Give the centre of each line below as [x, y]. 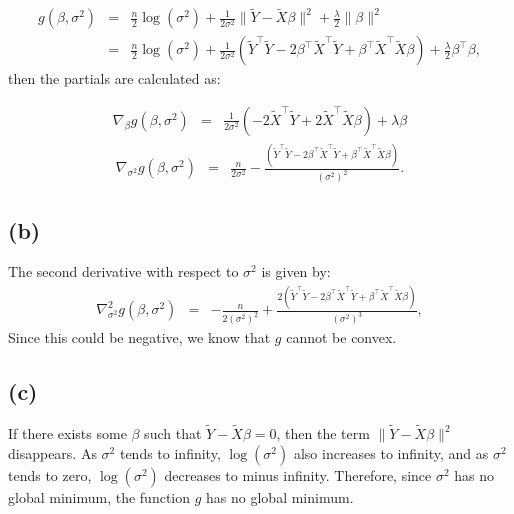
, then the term [323, 433]
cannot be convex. [341, 337]
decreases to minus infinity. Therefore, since [298, 474]
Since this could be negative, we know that [139, 337]
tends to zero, [50, 474]
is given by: [296, 271]
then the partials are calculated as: [114, 78]
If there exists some [67, 433]
